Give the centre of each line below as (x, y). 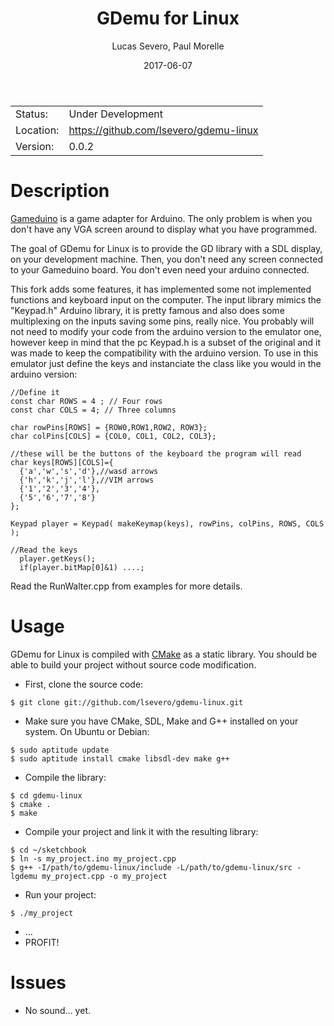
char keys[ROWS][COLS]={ (62, 462)
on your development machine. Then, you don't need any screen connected (167, 259)
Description (60, 191)
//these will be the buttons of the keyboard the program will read (156, 453)
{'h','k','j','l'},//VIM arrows (87, 480)
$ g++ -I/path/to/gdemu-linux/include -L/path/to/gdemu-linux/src (151, 867)
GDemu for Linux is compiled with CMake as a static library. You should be (164, 654)
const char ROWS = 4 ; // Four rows (86, 401)
